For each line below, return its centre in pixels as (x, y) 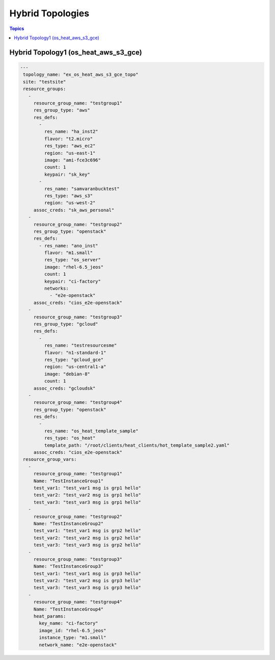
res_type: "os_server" (73, 260)
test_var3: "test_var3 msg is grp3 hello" (87, 588)
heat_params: (50, 616)
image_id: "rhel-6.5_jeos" (73, 630)
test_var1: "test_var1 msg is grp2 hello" (87, 531)
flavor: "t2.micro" (68, 139)
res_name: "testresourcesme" (80, 346)
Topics (17, 29)
